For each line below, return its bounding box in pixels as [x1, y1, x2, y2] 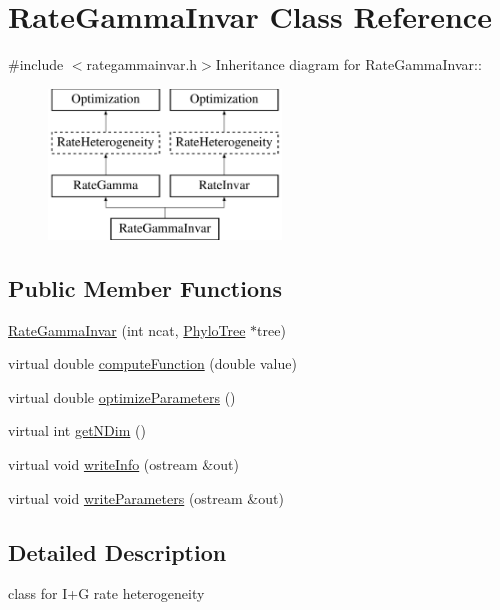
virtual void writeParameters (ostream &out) [8, 487, 284, 508]
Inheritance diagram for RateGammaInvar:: [215, 54, 482, 75]
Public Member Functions [8, 272, 282, 303]
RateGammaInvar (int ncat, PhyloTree [8, 319, 246, 340]
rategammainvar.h [86, 54, 198, 75]
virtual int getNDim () [8, 420, 146, 441]
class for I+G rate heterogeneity [8, 583, 205, 604]
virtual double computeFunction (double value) [8, 353, 297, 374]
